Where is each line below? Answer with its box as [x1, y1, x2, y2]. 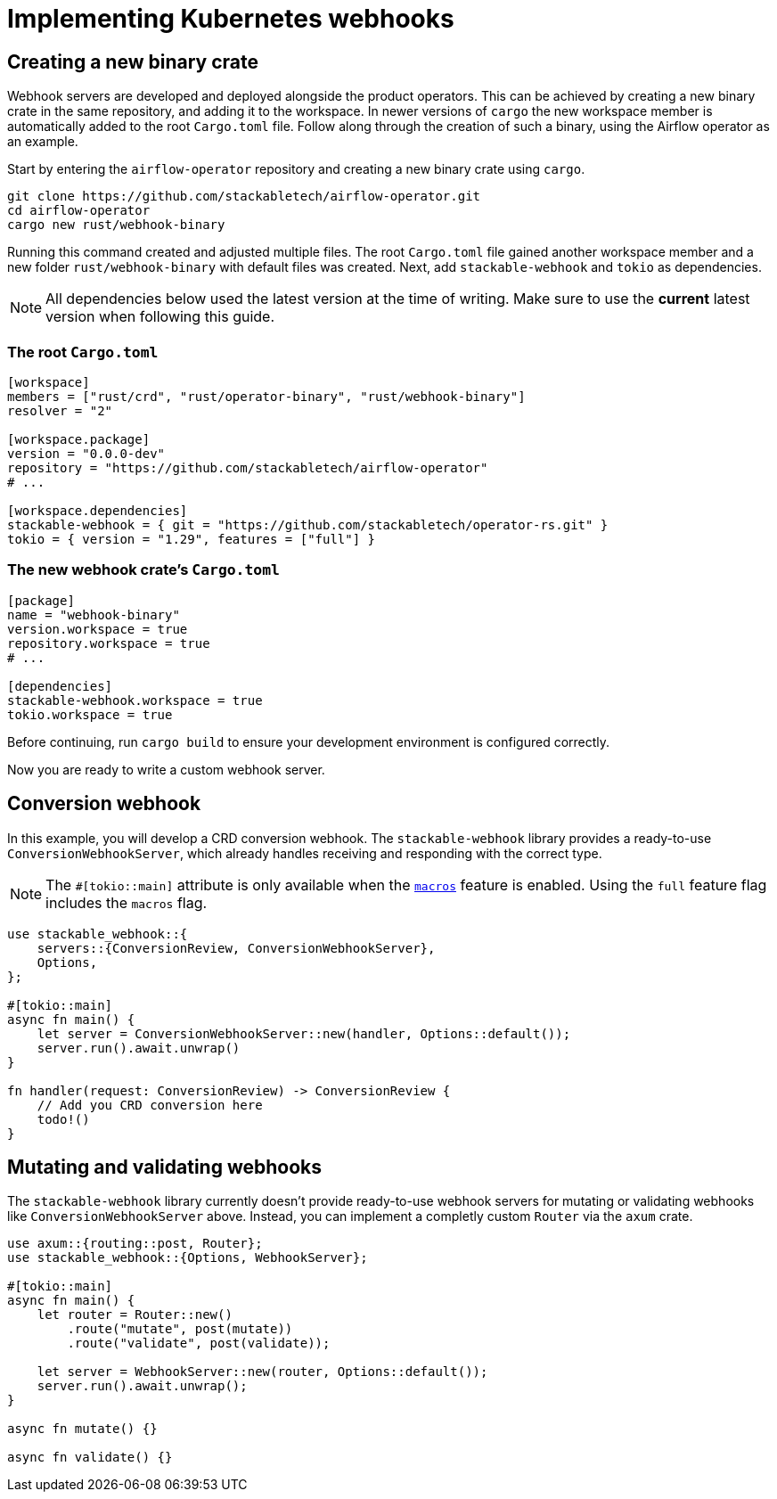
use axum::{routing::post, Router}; [7, 1236, 263, 1251]
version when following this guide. [45, 307, 275, 326]
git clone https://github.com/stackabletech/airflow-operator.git [7, 189, 481, 204]
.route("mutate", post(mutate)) [67, 1322, 293, 1337]
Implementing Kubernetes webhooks [7, 4, 454, 34]
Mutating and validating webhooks [7, 1155, 322, 1178]
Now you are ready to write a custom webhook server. [7, 761, 325, 777]
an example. [7, 134, 78, 150]
